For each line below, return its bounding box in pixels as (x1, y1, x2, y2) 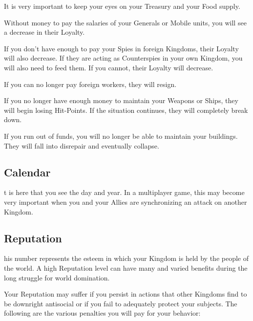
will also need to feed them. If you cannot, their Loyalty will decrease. (4, 62, 213, 72)
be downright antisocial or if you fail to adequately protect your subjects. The (4, 298, 237, 308)
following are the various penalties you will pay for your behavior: (4, 308, 201, 318)
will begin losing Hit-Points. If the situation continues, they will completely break (4, 105, 248, 115)
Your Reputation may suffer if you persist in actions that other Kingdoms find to (4, 289, 247, 299)
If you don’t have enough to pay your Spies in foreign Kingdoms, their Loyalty (4, 43, 239, 53)
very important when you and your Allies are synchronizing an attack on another (4, 196, 247, 207)
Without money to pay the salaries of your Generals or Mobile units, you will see (4, 17, 247, 27)
